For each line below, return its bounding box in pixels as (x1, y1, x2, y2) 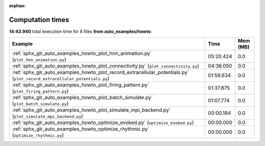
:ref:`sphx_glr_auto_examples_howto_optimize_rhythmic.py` (12, 125, 150, 132)
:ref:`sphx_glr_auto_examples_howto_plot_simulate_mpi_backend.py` (12, 107, 171, 114)
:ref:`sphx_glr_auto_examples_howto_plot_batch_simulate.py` (12, 94, 153, 101)
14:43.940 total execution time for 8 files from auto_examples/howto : (9, 28, 152, 34)
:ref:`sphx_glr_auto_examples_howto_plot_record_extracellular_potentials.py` (12, 69, 189, 76)
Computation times (9, 15, 69, 24)
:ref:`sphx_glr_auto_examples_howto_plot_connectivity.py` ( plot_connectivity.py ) (12, 63, 200, 70)
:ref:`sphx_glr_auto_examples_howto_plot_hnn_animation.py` (12, 50, 152, 57)
